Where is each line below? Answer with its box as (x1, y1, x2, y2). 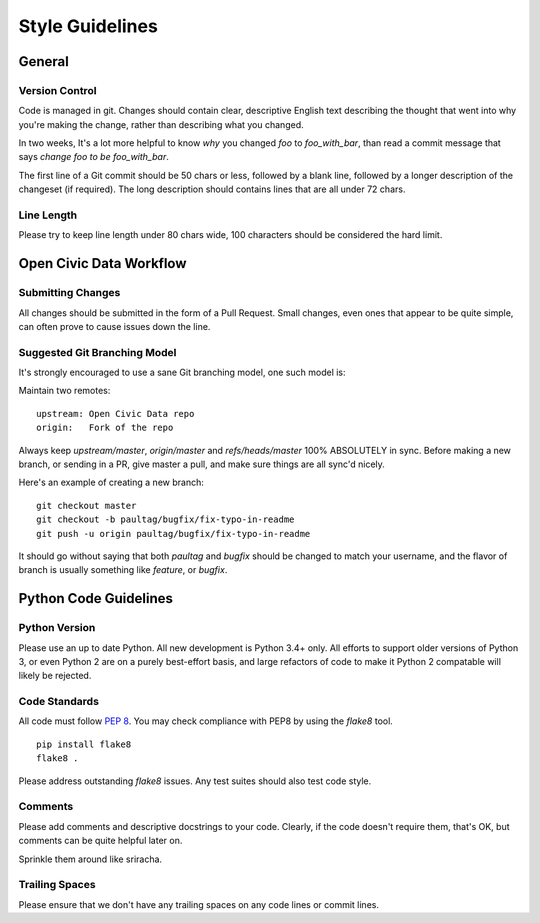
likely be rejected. (18, 670, 92, 682)
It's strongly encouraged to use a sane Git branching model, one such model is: (18, 366, 346, 379)
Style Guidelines (18, 15, 159, 37)
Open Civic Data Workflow (18, 255, 187, 272)
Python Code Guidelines (18, 590, 174, 607)
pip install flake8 (36, 738, 132, 750)
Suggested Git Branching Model (18, 345, 177, 359)
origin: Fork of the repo (36, 422, 174, 434)
